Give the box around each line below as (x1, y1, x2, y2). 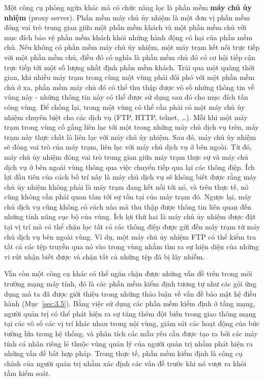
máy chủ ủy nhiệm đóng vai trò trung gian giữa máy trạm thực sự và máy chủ (4, 151, 248, 162)
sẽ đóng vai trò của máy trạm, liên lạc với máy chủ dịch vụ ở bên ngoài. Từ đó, (4, 141, 252, 152)
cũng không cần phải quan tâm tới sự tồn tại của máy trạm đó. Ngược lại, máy (4, 191, 252, 202)
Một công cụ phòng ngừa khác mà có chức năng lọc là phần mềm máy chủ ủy (4, 2, 252, 12)
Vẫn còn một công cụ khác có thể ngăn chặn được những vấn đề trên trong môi (4, 268, 252, 279)
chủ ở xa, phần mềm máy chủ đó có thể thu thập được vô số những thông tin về (4, 81, 255, 92)
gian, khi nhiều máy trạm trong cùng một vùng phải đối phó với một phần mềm (4, 72, 255, 82)
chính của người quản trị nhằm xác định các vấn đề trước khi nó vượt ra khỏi (4, 358, 247, 368)
